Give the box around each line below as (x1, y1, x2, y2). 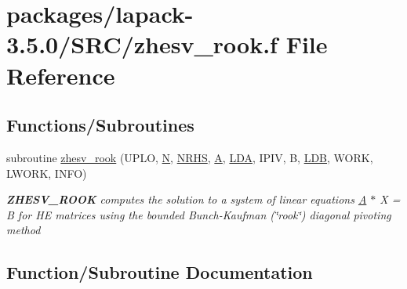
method (6, 222, 41, 238)
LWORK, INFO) (6, 164, 87, 181)
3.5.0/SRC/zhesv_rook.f (6, 28, 278, 60)
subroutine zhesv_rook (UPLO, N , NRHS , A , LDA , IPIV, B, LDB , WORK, (6, 149, 373, 165)
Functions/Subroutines (6, 113, 194, 137)
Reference (6, 59, 115, 91)
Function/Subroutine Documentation (6, 260, 313, 284)
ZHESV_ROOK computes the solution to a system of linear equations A (6, 191, 367, 208)
